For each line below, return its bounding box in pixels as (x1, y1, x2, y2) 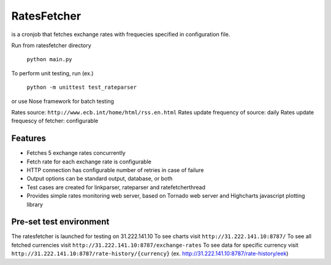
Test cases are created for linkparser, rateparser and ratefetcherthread (26, 184, 205, 191)
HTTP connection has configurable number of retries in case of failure (26, 166, 204, 174)
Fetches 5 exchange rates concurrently (26, 149, 126, 157)
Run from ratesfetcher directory (11, 42, 91, 49)
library (26, 201, 43, 208)
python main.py (26, 56, 73, 63)
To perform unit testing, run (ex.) (11, 69, 94, 77)
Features (11, 133, 46, 144)
